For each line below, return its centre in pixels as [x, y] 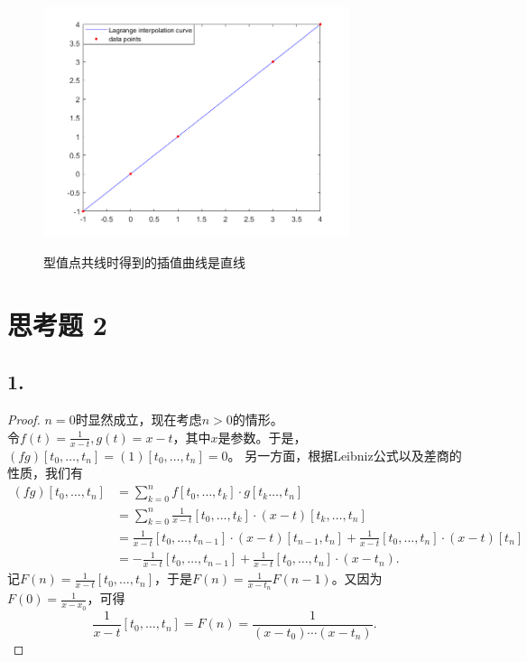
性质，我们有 [45, 473]
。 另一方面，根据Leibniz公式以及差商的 [345, 455]
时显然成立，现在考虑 [139, 420]
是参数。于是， [262, 437]
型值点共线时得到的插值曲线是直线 [144, 261]
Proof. [24, 420]
